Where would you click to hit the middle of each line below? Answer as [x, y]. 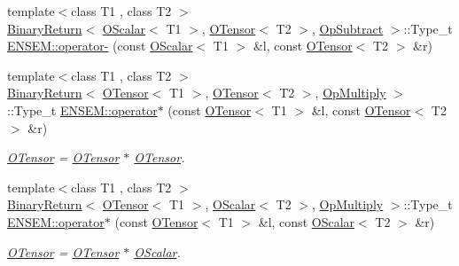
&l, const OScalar [307, 221]
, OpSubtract [348, 28]
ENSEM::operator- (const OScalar [100, 46]
